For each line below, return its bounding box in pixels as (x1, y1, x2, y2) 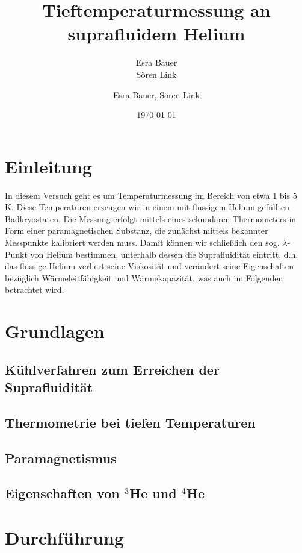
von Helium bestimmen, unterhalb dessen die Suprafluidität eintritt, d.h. (30, 248, 298, 260)
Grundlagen (5, 319, 105, 343)
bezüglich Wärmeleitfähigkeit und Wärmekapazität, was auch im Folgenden (5, 271, 283, 284)
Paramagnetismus (5, 448, 117, 467)
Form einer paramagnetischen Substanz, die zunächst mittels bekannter (5, 224, 268, 237)
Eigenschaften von (5, 484, 120, 502)
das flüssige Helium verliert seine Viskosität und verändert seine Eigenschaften (5, 260, 294, 272)
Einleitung (5, 154, 93, 178)
